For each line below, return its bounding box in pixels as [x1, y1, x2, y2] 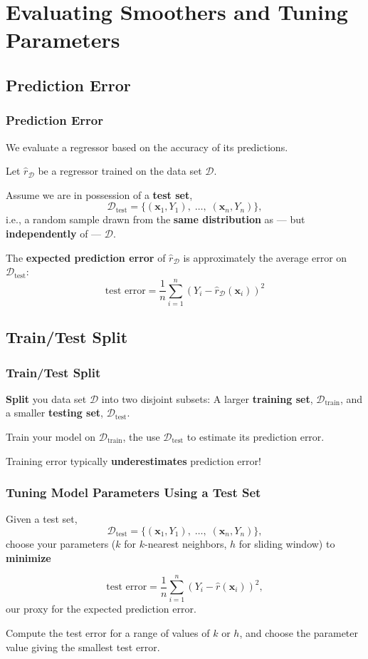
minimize [6, 550, 51, 565]
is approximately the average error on [183, 250, 347, 265]
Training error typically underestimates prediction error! [6, 453, 261, 468]
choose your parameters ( [6, 536, 116, 551]
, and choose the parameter [239, 625, 358, 640]
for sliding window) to [238, 536, 335, 551]
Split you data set [6, 391, 87, 406]
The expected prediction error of [6, 250, 166, 265]
